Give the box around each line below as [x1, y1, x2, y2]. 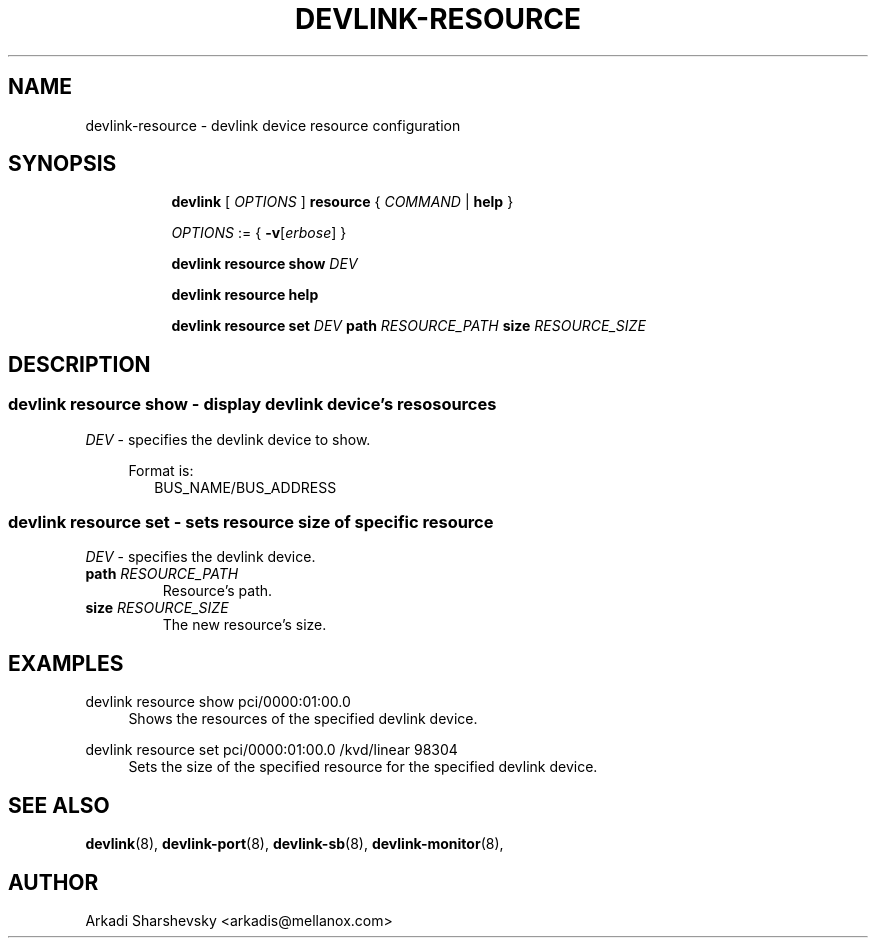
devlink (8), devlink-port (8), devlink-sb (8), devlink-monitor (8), [85, 835, 504, 853]
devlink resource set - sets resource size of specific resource [8, 512, 494, 533]
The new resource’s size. [162, 616, 327, 634]
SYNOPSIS [8, 151, 117, 177]
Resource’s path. [162, 582, 273, 600]
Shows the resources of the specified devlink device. [128, 710, 478, 728]
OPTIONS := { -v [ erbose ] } [171, 224, 347, 242]
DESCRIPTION [8, 351, 151, 377]
